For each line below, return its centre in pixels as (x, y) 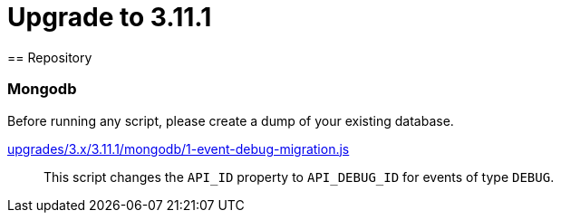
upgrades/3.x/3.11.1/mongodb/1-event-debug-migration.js (179, 148)
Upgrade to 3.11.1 (110, 17)
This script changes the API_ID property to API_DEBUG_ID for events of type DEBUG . (299, 177)
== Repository (50, 57)
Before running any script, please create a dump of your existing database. (231, 120)
